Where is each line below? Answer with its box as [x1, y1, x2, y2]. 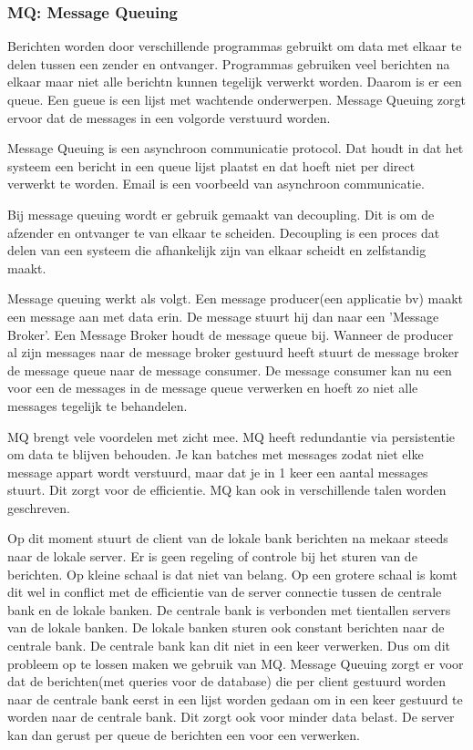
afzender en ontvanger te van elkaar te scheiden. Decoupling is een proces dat [7, 222, 440, 241]
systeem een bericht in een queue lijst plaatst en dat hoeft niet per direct [7, 156, 416, 175]
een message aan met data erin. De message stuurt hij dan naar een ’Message [7, 306, 439, 325]
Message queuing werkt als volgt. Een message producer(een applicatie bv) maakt [7, 289, 463, 308]
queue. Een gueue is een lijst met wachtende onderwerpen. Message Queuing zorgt [7, 90, 467, 108]
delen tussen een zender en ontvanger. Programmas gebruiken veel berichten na [7, 54, 450, 73]
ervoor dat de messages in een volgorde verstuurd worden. [7, 108, 331, 127]
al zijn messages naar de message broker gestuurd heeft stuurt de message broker [7, 343, 459, 362]
